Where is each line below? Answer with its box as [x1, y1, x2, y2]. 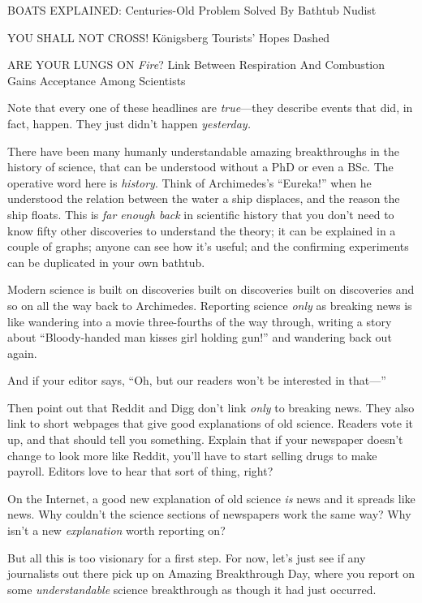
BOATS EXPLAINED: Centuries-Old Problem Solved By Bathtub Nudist [7, 2, 377, 18]
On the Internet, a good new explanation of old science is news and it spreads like [7, 489, 416, 506]
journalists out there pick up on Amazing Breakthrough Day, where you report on [7, 565, 416, 582]
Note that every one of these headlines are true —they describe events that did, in [7, 99, 413, 116]
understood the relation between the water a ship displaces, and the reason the [7, 190, 400, 207]
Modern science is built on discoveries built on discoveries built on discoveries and [7, 281, 415, 298]
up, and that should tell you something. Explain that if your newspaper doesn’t [7, 431, 403, 448]
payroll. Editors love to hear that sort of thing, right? [7, 463, 273, 480]
